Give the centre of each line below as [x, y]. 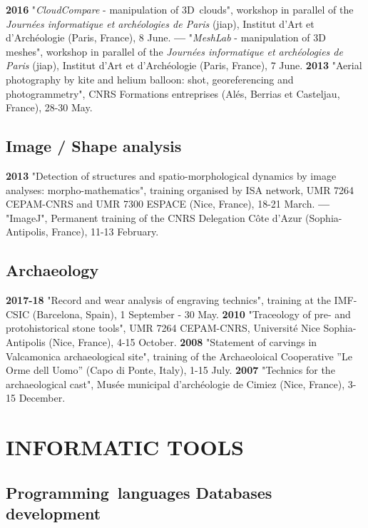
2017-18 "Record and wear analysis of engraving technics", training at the [168, 300]
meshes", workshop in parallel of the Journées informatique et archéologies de [174, 51]
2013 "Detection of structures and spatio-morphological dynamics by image [171, 175]
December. [42, 398]
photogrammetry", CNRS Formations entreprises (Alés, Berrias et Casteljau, [173, 93]
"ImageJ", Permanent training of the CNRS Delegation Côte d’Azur [154, 217]
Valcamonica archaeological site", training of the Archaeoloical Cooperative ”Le [179, 356]
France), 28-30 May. [49, 107]
